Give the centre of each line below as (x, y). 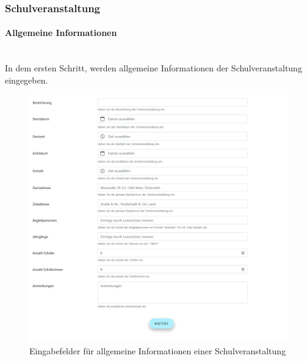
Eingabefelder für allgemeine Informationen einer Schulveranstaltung (158, 350)
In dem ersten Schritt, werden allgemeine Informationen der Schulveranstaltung (153, 68)
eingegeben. (27, 80)
